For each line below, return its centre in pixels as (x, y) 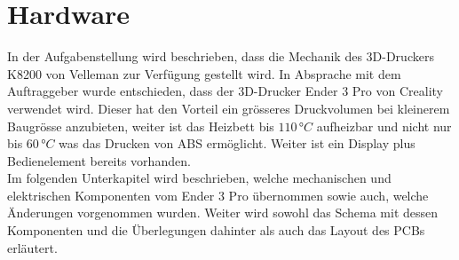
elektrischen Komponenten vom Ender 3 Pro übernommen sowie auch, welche (218, 195)
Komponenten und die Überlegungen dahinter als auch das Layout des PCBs (216, 230)
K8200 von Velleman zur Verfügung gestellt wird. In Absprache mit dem (204, 73)
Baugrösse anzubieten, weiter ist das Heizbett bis (141, 126)
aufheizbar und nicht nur (384, 126)
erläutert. (32, 247)
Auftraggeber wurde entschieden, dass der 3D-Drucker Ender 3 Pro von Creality (225, 91)
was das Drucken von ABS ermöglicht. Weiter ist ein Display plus (237, 143)
